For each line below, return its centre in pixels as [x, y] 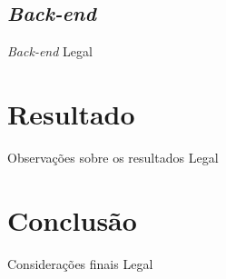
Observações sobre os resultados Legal [113, 157]
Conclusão [72, 219]
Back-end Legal [50, 51]
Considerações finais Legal [80, 263]
